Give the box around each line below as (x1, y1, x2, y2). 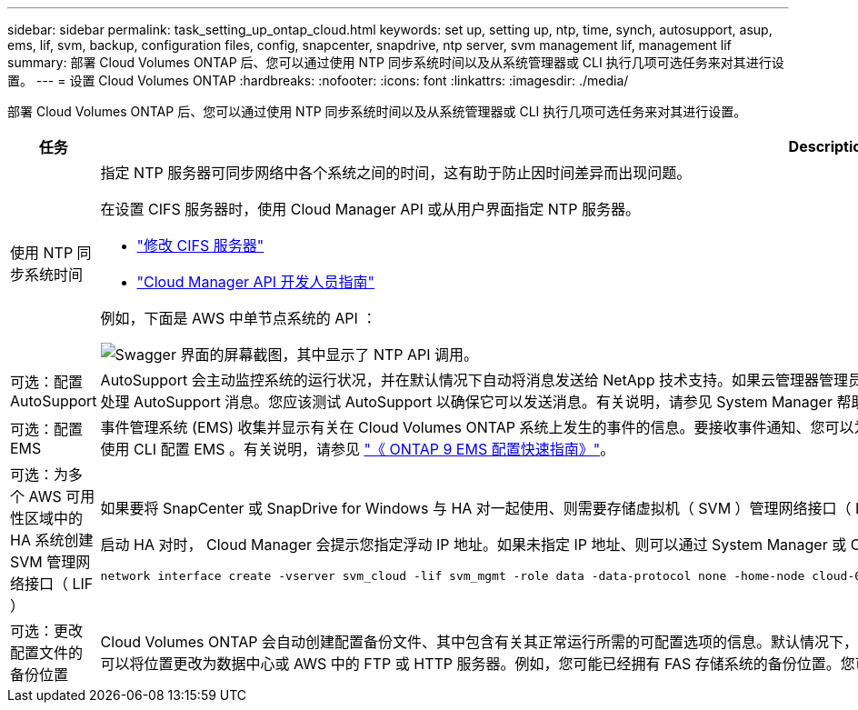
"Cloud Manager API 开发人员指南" (136, 273, 375, 291)
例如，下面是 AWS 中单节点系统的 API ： (100, 309, 377, 327)
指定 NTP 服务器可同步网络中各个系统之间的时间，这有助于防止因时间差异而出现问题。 (100, 164, 692, 182)
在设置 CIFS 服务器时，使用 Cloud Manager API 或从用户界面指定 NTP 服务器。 (100, 200, 640, 218)
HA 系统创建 (10, 531, 94, 549)
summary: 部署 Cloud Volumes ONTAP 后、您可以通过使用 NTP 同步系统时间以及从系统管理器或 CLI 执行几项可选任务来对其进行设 (7, 55, 784, 70)
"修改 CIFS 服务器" (136, 236, 264, 255)
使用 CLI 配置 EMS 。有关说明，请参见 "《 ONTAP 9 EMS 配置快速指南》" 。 (100, 440, 615, 458)
